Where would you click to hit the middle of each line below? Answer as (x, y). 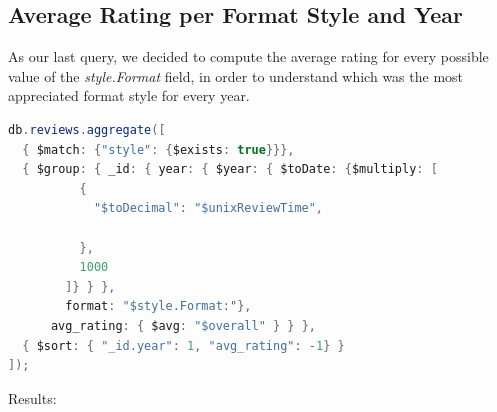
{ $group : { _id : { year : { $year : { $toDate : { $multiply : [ (230, 169)
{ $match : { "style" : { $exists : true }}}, (158, 149)
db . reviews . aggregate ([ (87, 129)
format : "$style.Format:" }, (158, 306)
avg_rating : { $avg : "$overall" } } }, (183, 325)
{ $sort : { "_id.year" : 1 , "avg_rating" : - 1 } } (183, 345)
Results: (32, 397)
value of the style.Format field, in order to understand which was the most (236, 75)
